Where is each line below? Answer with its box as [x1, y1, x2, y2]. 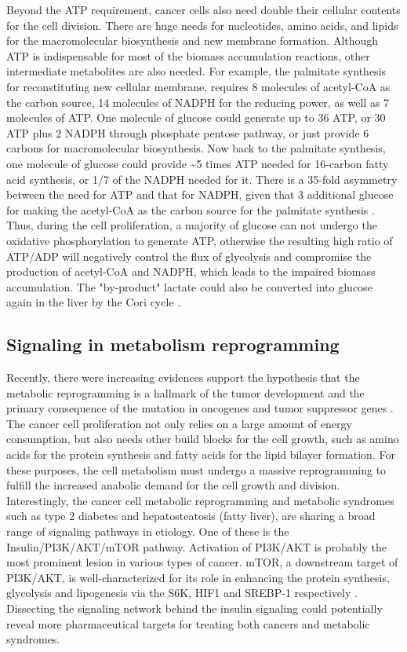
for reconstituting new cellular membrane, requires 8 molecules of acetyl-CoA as [6, 78, 391, 94]
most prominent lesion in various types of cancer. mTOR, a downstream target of [6, 554, 398, 570]
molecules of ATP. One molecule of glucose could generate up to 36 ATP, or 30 [6, 109, 386, 126]
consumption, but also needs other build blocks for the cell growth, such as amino [6, 430, 399, 447]
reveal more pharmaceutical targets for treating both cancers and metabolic [6, 615, 370, 632]
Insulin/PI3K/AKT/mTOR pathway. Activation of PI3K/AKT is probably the [6, 538, 387, 555]
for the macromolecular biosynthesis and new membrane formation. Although [6, 32, 379, 49]
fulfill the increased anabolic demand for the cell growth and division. [6, 477, 340, 493]
